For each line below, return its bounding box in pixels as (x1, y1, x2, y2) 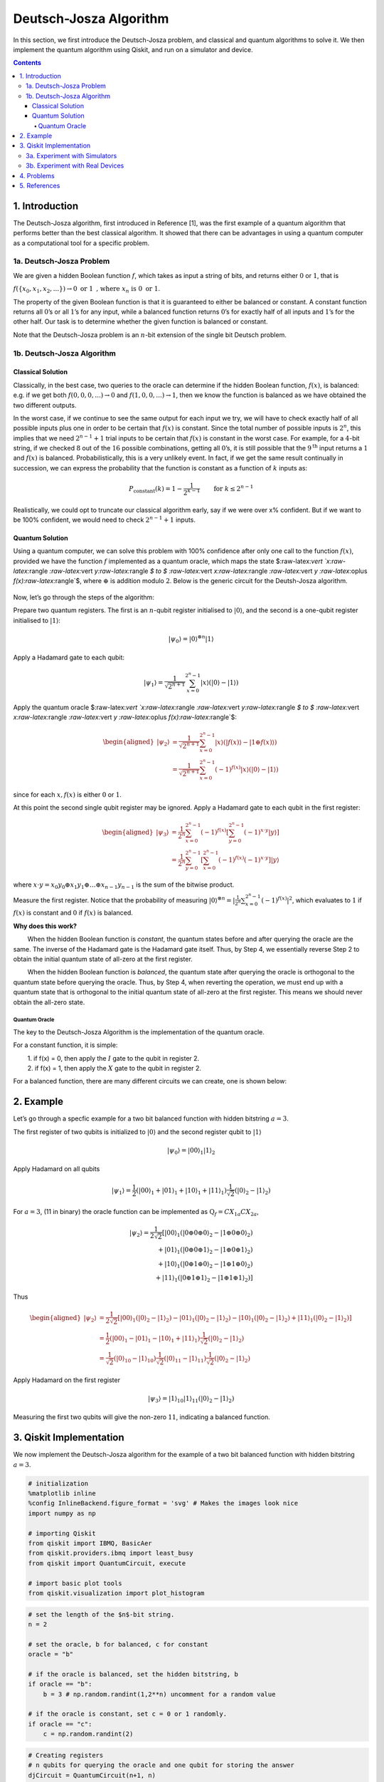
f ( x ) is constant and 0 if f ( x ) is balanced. (13, 909, 133, 917)
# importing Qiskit (28, 1529, 96, 1538)
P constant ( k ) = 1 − (129, 485, 183, 495)
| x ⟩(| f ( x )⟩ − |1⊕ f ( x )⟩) (214, 738, 277, 746)
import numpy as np (28, 1509, 96, 1518)
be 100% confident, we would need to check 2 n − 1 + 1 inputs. (13, 515, 196, 524)
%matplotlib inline (28, 1490, 96, 1498)
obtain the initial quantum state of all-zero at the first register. (13, 954, 193, 963)
